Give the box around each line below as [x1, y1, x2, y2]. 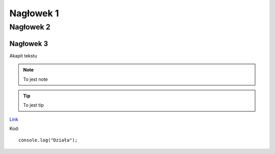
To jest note [23, 76, 48, 82]
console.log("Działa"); [18, 137, 78, 143]
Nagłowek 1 [9, 8, 59, 19]
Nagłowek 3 [9, 39, 48, 48]
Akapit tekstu [9, 52, 38, 58]
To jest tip [23, 102, 44, 108]
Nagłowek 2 [9, 22, 51, 32]
